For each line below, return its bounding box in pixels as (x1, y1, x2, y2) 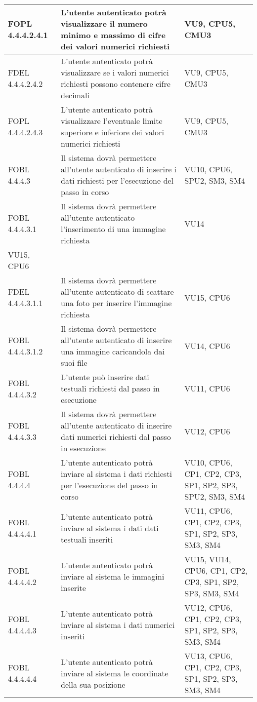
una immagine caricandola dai (61, 346, 165, 357)
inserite (61, 582, 86, 593)
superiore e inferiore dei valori (61, 126, 164, 138)
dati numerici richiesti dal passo (61, 431, 171, 442)
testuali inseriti (61, 533, 113, 545)
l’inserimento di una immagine (61, 223, 166, 234)
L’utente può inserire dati (61, 371, 149, 383)
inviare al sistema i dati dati (61, 522, 159, 534)
